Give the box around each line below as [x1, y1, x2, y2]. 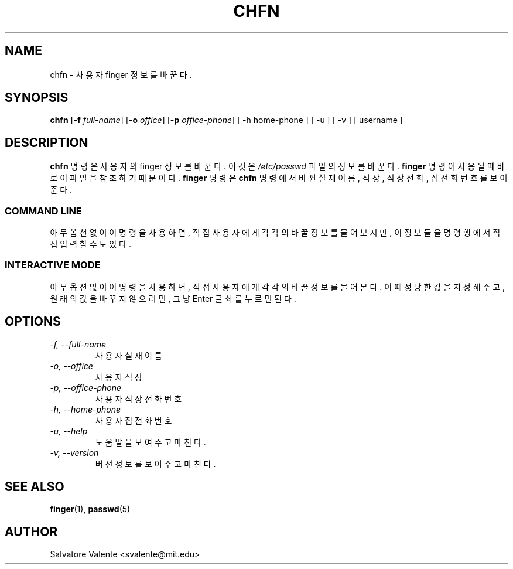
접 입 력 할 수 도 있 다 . [50, 239, 131, 250]
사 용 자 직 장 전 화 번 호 [95, 393, 182, 404]
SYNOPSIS [5, 90, 69, 105]
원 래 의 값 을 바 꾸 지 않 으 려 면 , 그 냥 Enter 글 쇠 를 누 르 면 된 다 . [50, 293, 296, 304]
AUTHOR [5, 524, 58, 539]
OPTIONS [5, 314, 61, 329]
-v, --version [50, 447, 99, 458]
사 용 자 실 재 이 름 [95, 350, 162, 360]
